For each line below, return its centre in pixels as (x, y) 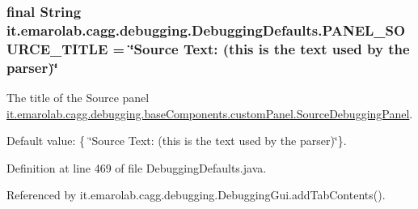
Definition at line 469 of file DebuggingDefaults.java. (137, 167)
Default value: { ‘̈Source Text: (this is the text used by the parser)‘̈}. (177, 141)
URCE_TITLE (57, 48)
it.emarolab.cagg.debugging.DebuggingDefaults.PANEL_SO (206, 30)
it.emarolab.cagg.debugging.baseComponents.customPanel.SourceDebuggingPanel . (210, 113)
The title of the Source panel (78, 97)
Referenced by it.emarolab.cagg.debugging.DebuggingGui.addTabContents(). (196, 195)
